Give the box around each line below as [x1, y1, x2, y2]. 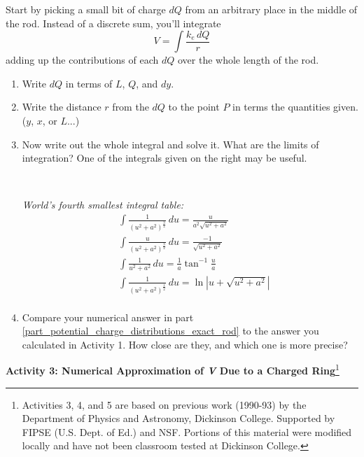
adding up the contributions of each [6, 52, 159, 67]
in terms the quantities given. [232, 99, 358, 114]
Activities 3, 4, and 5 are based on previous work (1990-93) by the [22, 397, 307, 412]
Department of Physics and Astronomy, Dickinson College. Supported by [22, 411, 335, 426]
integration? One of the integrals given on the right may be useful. [22, 150, 307, 165]
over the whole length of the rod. [178, 52, 319, 67]
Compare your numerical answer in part [22, 309, 194, 324]
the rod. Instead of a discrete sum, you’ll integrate [6, 15, 221, 30]
